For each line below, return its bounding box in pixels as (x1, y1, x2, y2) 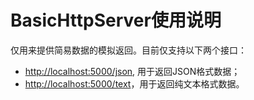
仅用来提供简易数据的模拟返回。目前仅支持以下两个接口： (10, 44, 247, 56)
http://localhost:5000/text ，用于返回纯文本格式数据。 (24, 77, 245, 90)
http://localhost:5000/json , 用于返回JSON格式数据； (24, 65, 241, 77)
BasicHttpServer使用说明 (10, 9, 222, 32)
